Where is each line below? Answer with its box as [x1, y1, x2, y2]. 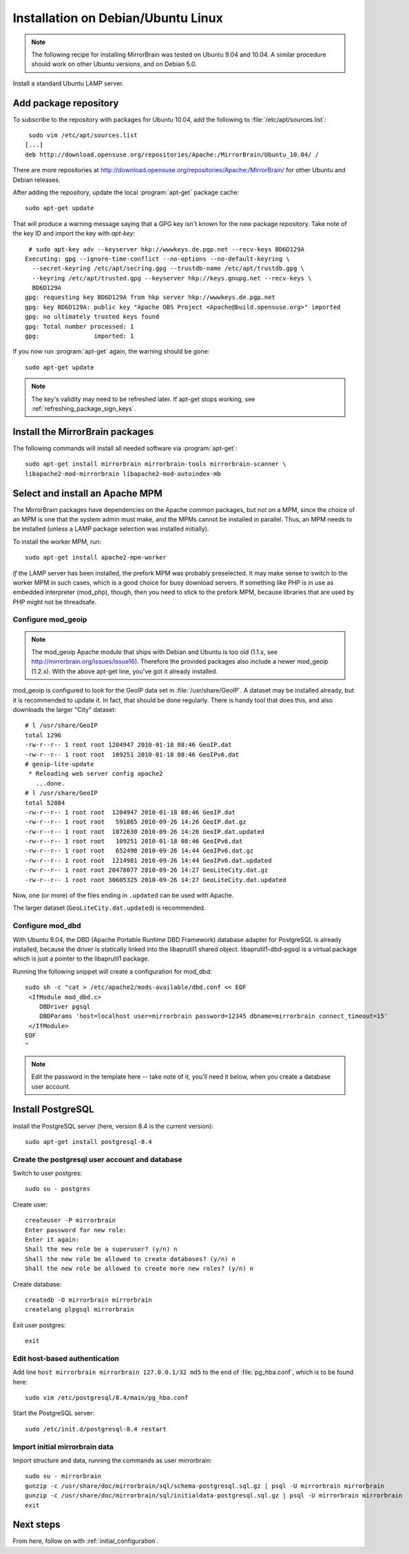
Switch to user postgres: [12, 1169, 83, 1178]
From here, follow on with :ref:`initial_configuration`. [12, 1537, 159, 1545]
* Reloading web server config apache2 [28, 770, 163, 778]
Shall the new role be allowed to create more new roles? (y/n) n [25, 1265, 254, 1273]
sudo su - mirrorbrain [25, 1472, 102, 1480]
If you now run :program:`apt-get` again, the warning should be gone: [12, 347, 210, 356]
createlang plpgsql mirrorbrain [25, 1306, 134, 1313]
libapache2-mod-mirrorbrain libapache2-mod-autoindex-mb [25, 469, 222, 478]
